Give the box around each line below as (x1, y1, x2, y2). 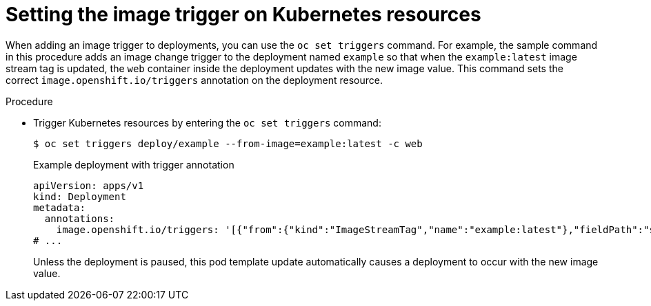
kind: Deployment (33, 190, 126, 202)
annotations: (44, 212, 115, 224)
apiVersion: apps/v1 (33, 179, 144, 191)
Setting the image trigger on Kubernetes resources (6, 3, 481, 26)
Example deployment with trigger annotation (33, 158, 234, 171)
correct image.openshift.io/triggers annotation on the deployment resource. (6, 74, 383, 86)
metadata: (33, 201, 86, 213)
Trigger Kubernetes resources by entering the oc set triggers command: (33, 116, 381, 129)
